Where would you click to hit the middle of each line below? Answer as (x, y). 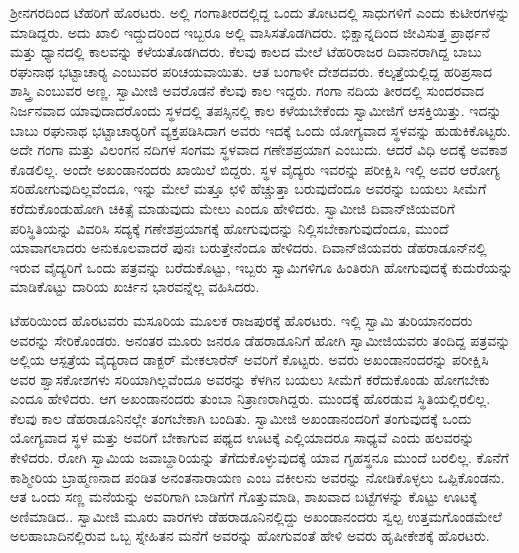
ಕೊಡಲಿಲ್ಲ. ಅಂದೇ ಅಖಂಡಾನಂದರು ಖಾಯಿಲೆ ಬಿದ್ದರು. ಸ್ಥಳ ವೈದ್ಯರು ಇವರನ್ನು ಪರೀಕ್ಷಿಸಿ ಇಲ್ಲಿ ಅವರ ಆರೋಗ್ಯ (255, 168)
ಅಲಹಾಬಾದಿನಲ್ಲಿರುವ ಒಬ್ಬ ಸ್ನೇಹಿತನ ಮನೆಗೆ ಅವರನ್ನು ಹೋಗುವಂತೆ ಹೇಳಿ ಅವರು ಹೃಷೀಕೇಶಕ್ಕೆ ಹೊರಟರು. (250, 535)
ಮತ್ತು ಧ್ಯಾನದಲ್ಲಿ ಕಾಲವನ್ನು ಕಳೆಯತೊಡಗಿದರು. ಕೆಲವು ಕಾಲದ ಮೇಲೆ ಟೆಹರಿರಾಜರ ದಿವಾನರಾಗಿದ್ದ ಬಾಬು (246, 51)
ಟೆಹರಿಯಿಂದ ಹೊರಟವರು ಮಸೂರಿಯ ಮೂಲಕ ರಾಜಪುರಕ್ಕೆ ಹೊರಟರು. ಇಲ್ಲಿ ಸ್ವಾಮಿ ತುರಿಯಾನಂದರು (241, 319)
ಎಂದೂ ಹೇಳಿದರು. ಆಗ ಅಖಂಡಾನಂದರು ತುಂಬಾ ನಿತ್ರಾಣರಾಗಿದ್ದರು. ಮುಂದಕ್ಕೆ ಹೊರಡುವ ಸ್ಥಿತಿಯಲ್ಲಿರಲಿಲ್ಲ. (250, 398)
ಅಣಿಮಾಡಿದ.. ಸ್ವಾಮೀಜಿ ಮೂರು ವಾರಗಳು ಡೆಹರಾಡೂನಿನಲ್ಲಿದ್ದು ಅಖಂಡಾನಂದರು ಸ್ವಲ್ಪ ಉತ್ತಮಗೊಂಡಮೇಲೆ (256, 515)
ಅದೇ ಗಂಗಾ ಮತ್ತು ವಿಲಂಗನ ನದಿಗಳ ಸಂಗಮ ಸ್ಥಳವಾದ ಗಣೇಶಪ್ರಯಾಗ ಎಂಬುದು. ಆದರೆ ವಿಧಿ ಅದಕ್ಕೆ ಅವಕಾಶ (259, 149)
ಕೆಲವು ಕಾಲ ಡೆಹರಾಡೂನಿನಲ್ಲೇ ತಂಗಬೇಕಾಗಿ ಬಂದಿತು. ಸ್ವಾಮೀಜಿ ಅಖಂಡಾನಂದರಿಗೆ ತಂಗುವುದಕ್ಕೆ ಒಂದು (241, 417)
